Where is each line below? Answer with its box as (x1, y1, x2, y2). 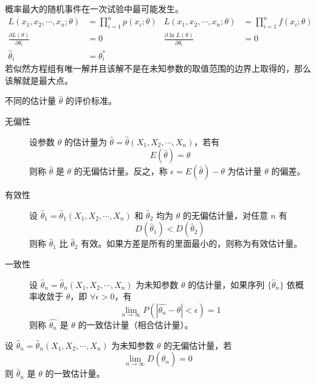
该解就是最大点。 (5, 74, 73, 86)
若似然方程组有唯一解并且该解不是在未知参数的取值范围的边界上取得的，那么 (5, 62, 311, 75)
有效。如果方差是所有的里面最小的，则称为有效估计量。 (81, 237, 303, 250)
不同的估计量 (5, 94, 56, 107)
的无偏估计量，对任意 (182, 208, 268, 221)
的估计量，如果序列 (188, 278, 265, 290)
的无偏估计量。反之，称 (74, 165, 168, 177)
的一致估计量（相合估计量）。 (78, 318, 193, 331)
